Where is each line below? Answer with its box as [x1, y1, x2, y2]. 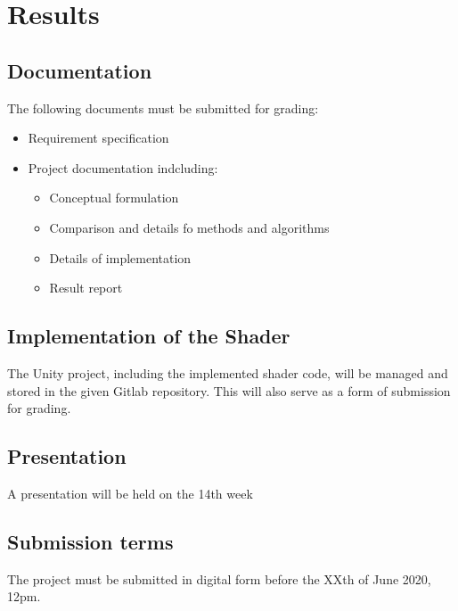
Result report [49, 278, 123, 297]
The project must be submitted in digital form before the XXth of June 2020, [7, 569, 431, 588]
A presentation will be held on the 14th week [7, 483, 253, 502]
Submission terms [7, 527, 174, 555]
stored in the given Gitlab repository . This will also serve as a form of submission [7, 381, 451, 400]
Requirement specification [28, 128, 169, 147]
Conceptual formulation [49, 188, 179, 207]
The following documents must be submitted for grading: [7, 98, 319, 117]
